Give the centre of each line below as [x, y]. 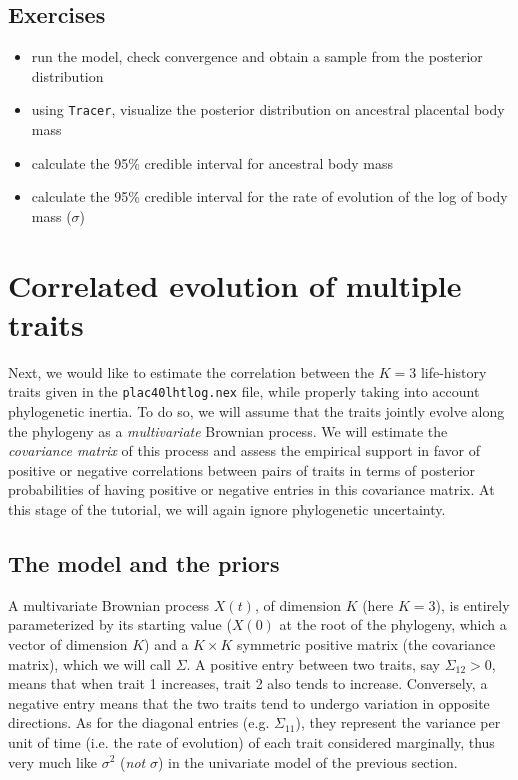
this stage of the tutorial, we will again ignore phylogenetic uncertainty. [227, 508]
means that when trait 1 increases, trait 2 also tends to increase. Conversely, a [248, 683]
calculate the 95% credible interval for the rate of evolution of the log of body [269, 196]
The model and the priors [144, 562]
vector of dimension [68, 643]
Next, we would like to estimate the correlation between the [191, 371]
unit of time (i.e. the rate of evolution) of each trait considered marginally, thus [251, 741]
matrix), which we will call [89, 663]
